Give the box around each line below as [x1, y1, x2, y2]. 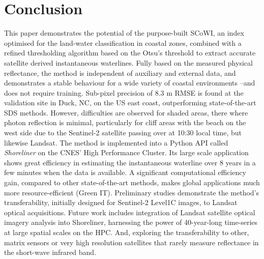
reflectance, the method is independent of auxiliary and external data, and [4, 67, 236, 78]
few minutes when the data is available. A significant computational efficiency [4, 167, 246, 178]
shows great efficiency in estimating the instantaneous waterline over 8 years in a [4, 157, 256, 167]
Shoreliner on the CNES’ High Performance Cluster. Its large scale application [4, 147, 249, 158]
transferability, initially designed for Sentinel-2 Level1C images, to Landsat [4, 197, 238, 208]
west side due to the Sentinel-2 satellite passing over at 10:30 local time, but [4, 127, 242, 138]
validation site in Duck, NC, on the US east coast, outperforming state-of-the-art [4, 97, 256, 108]
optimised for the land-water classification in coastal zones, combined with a [4, 37, 242, 48]
